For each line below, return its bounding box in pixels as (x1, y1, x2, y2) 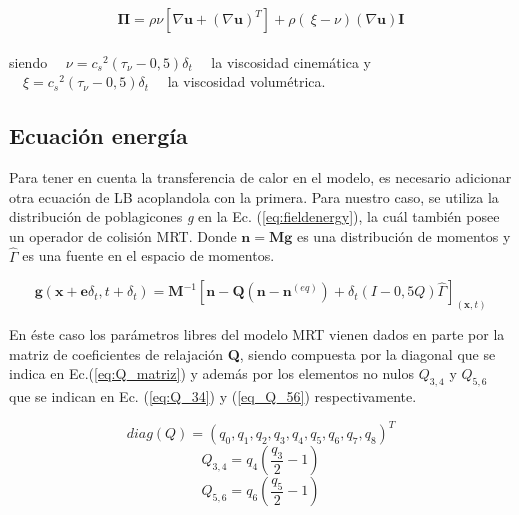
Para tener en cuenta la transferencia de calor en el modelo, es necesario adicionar (9, 166, 512, 187)
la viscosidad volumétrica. (167, 71, 326, 92)
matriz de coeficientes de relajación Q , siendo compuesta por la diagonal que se (9, 343, 496, 364)
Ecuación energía (9, 120, 188, 151)
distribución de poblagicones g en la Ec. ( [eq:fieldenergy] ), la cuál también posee (9, 206, 500, 227)
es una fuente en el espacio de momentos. (22, 245, 275, 266)
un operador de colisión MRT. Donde (9, 225, 237, 246)
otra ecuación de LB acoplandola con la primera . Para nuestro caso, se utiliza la (9, 186, 499, 207)
